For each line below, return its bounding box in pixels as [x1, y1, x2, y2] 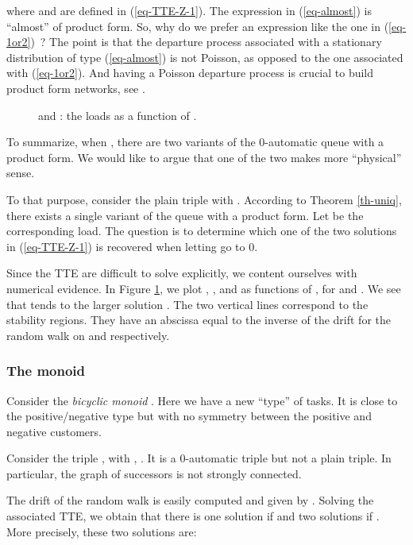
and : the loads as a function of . [38, 106, 197, 123]
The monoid [6, 361, 86, 381]
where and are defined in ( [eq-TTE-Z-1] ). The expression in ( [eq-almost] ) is [6, 2, 372, 18]
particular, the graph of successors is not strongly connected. [6, 465, 302, 481]
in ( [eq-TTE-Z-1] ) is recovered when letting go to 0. [6, 238, 258, 254]
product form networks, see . [6, 79, 145, 96]
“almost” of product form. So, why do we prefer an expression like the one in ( [6, 17, 389, 34]
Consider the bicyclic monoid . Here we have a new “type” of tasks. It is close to [6, 392, 398, 408]
